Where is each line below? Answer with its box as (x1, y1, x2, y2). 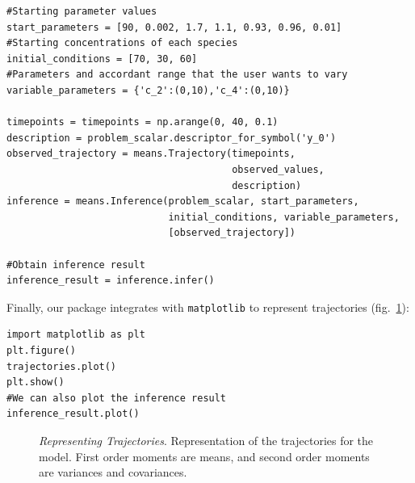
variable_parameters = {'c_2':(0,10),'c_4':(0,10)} (6, 84, 290, 96)
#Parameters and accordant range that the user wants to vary (6, 69, 348, 81)
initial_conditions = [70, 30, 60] (6, 52, 198, 65)
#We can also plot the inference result (6, 392, 227, 404)
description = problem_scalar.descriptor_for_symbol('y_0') (6, 132, 337, 144)
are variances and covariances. (39, 464, 187, 481)
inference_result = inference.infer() (6, 275, 215, 287)
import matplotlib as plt (6, 329, 145, 341)
